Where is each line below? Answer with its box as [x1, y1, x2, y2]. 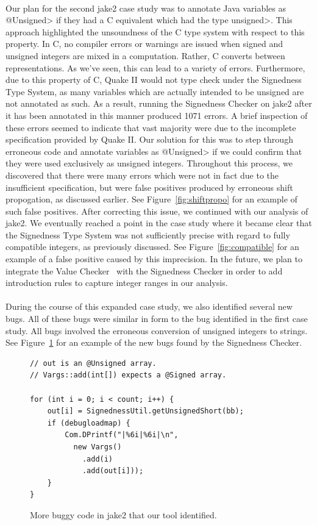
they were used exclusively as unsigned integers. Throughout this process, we [5, 157, 293, 170]
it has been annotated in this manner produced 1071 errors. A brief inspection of [5, 109, 308, 121]
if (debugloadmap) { [47, 418, 130, 427]
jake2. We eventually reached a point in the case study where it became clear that [5, 216, 312, 229]
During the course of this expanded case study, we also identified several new [5, 300, 293, 313]
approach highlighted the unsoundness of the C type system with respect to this [5, 25, 305, 38]
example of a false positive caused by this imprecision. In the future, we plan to [5, 252, 302, 265]
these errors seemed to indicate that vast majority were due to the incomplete [5, 121, 296, 134]
